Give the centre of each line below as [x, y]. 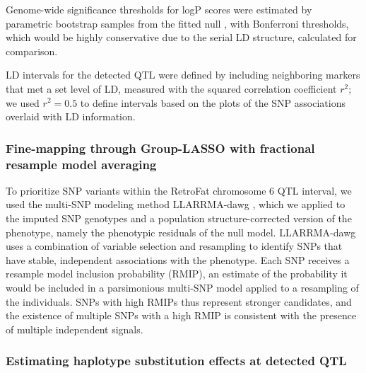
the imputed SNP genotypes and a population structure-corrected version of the [179, 218]
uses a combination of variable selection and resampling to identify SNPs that [174, 246]
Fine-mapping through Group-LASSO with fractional [160, 148]
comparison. [32, 51]
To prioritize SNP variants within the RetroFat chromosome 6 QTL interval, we [179, 190]
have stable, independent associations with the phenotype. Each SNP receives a [178, 259]
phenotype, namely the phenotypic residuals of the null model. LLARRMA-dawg [181, 232]
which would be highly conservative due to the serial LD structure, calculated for [181, 37]
